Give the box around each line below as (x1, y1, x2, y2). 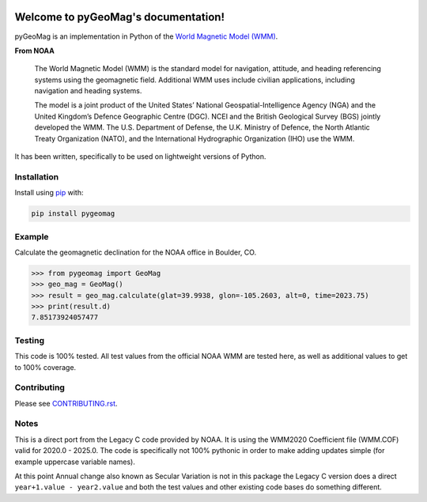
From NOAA (14, 46, 55, 55)
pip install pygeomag (31, 209, 115, 218)
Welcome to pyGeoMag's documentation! (14, 10, 225, 24)
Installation (14, 171, 59, 182)
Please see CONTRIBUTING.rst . (14, 398, 118, 408)
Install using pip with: (14, 188, 84, 198)
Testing (14, 334, 45, 345)
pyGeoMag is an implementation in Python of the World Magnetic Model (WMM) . (14, 32, 278, 41)
